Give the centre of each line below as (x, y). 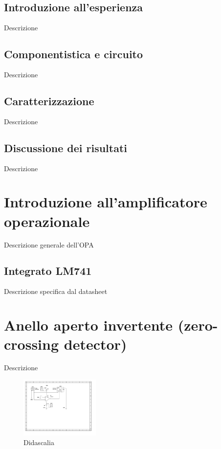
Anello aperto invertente (88, 325)
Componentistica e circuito (74, 54)
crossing (32, 344)
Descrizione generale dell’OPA (49, 244)
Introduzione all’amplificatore (106, 202)
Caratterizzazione (49, 101)
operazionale (47, 221)
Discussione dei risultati (66, 147)
